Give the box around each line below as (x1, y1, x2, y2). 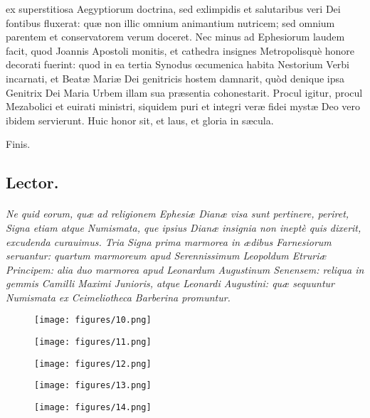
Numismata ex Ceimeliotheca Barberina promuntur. (6, 289, 231, 304)
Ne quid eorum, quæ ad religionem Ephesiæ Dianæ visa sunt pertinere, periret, (6, 206, 349, 221)
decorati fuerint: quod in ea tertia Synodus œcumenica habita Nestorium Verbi (6, 57, 350, 72)
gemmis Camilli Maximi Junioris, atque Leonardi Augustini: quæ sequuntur (6, 276, 335, 291)
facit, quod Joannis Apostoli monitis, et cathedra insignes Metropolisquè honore (6, 43, 355, 58)
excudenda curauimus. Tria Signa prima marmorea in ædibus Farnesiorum (6, 234, 332, 249)
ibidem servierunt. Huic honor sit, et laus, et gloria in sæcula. (6, 112, 274, 127)
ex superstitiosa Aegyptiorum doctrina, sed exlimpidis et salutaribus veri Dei (6, 1, 341, 16)
